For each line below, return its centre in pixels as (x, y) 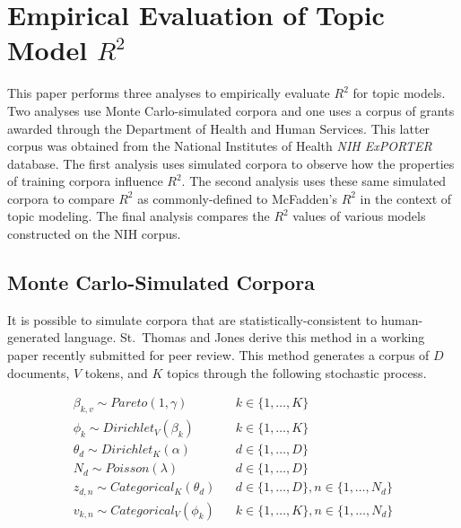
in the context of (406, 198)
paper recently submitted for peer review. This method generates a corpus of (218, 355)
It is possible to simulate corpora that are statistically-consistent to (192, 319)
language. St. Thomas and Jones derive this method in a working (244, 337)
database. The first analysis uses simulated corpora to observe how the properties (231, 163)
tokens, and (116, 372)
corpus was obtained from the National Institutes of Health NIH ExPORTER (220, 146)
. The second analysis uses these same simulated (314, 181)
